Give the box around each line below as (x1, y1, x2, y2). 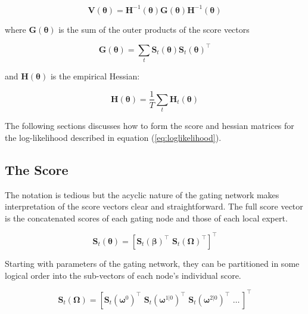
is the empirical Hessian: (50, 69, 140, 82)
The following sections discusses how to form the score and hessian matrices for (5, 119, 294, 132)
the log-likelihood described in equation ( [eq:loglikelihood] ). (5, 131, 222, 143)
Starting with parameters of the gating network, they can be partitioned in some (5, 257, 300, 269)
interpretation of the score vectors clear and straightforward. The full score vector (5, 200, 303, 213)
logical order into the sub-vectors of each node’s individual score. (5, 269, 241, 281)
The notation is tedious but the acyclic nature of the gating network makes (5, 188, 279, 201)
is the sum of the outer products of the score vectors (58, 23, 250, 35)
